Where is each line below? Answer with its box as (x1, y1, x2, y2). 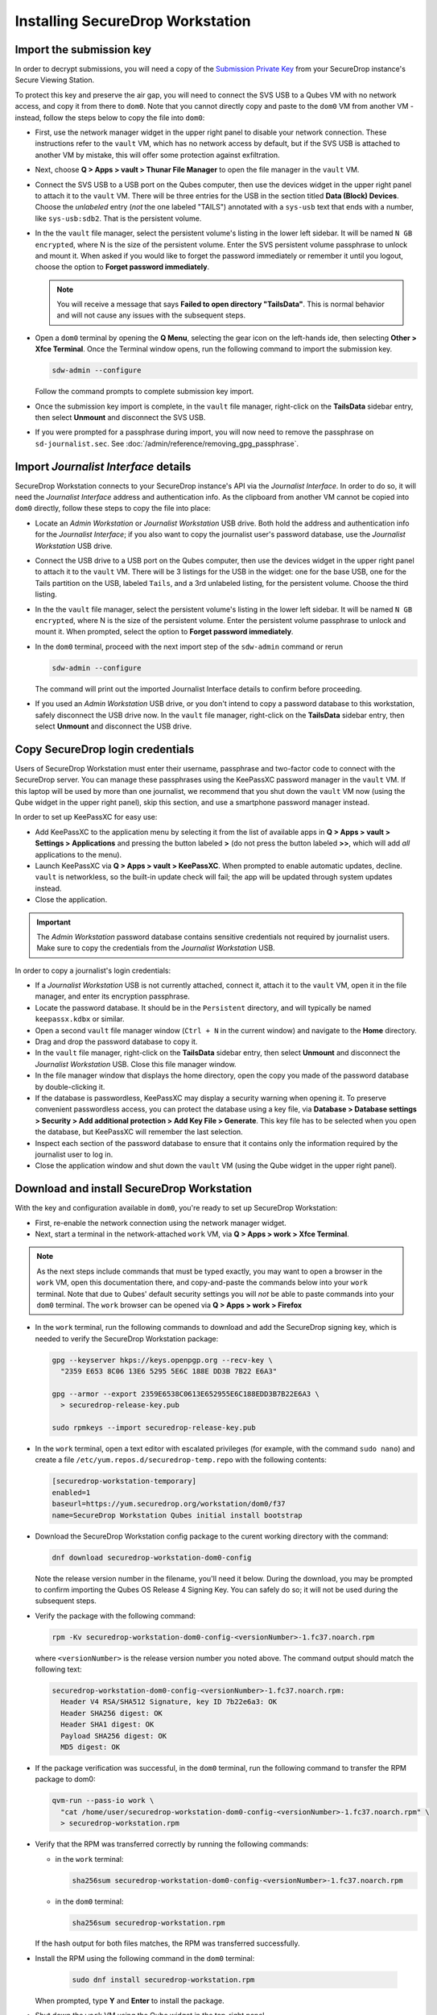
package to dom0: (35, 1774, 96, 1784)
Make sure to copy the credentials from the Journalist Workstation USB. (36, 943, 275, 953)
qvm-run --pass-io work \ (52, 1796, 155, 1805)
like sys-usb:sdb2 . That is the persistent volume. (35, 214, 202, 223)
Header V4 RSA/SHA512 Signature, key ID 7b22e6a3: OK (60, 1697, 278, 1706)
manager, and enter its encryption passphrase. (35, 991, 191, 1001)
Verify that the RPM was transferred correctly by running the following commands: (35, 1839, 309, 1849)
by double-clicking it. (35, 1082, 105, 1091)
